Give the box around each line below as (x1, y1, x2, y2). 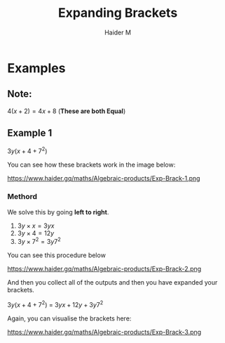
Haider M (104, 28, 132, 37)
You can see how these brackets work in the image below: (7, 160, 176, 169)
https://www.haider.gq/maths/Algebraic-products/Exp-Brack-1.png (7, 174, 200, 183)
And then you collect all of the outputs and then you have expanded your (7, 278, 218, 287)
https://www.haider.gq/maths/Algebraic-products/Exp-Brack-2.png (7, 265, 202, 273)
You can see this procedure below (7, 251, 107, 259)
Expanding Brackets (57, 5, 178, 21)
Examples (7, 60, 66, 76)
